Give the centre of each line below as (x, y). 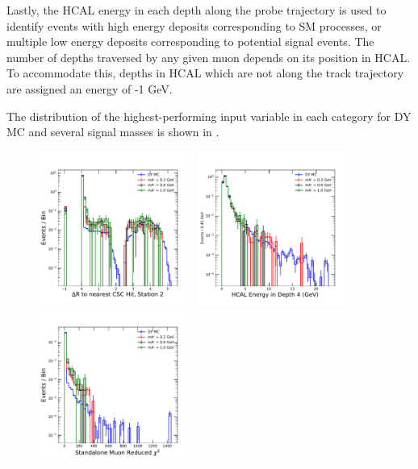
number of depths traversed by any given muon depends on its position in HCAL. (209, 57)
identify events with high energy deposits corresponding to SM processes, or (194, 25)
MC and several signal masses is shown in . (113, 132)
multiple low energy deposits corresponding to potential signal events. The (190, 42)
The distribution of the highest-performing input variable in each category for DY (209, 116)
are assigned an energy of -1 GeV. (90, 88)
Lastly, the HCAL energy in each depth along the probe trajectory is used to (196, 10)
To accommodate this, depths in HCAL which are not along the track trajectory (205, 73)
